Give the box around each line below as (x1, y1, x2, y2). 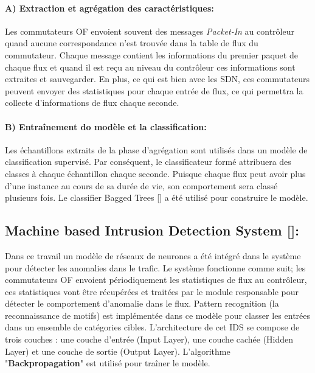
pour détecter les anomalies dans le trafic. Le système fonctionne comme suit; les (5, 261, 306, 274)
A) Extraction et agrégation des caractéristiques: (5, 1, 214, 14)
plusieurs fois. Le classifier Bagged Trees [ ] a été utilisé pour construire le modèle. (5, 191, 308, 204)
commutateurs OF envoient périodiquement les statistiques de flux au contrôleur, (5, 273, 307, 286)
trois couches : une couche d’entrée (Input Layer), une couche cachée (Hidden (5, 333, 294, 346)
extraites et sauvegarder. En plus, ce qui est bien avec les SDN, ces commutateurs (5, 72, 310, 85)
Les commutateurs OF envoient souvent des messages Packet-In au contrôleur (5, 24, 294, 37)
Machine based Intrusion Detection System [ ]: (5, 221, 299, 240)
